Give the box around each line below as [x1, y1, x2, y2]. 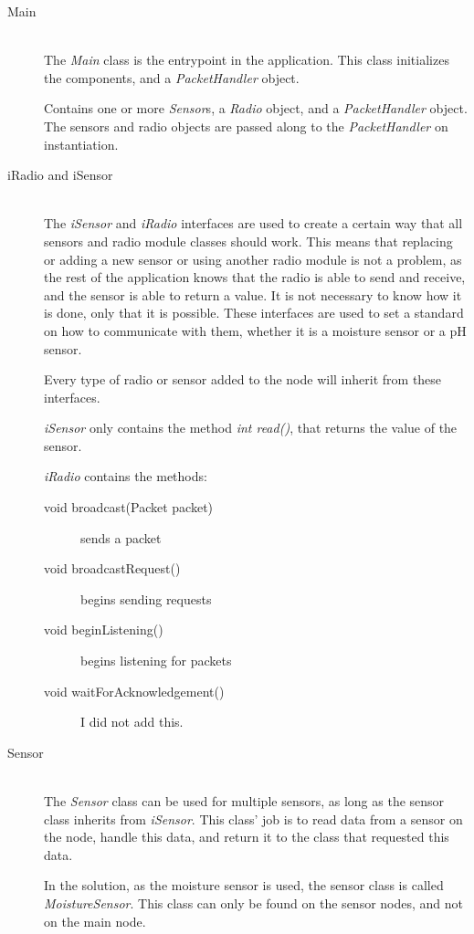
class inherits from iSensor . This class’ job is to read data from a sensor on [44, 809, 463, 828]
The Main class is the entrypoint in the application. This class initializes [44, 50, 449, 69]
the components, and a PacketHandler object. [44, 68, 300, 87]
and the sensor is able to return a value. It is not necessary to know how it [44, 285, 462, 304]
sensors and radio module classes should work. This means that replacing [44, 231, 453, 250]
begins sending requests [80, 589, 212, 608]
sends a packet [80, 528, 162, 547]
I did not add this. [80, 712, 184, 731]
